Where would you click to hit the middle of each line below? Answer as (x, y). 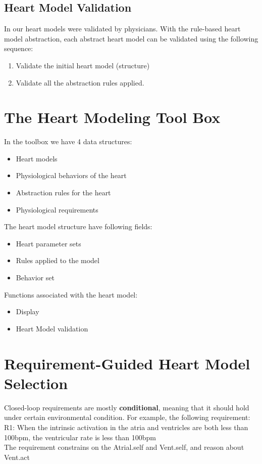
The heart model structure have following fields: (78, 226)
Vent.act (17, 457)
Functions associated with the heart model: (71, 294)
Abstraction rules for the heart (63, 193)
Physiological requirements (57, 209)
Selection (36, 383)
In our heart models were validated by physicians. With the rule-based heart (122, 29)
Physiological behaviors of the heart (71, 175)
